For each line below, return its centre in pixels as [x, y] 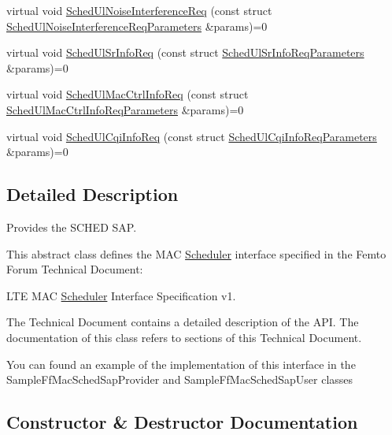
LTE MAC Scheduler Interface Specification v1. [121, 295]
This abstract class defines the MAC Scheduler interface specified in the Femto [196, 253]
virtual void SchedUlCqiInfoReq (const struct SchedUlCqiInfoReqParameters [192, 136]
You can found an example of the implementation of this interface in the [181, 364]
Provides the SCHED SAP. [72, 227]
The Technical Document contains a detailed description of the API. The [183, 322]
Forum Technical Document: [75, 269]
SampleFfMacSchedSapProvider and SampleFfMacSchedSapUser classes [180, 379]
